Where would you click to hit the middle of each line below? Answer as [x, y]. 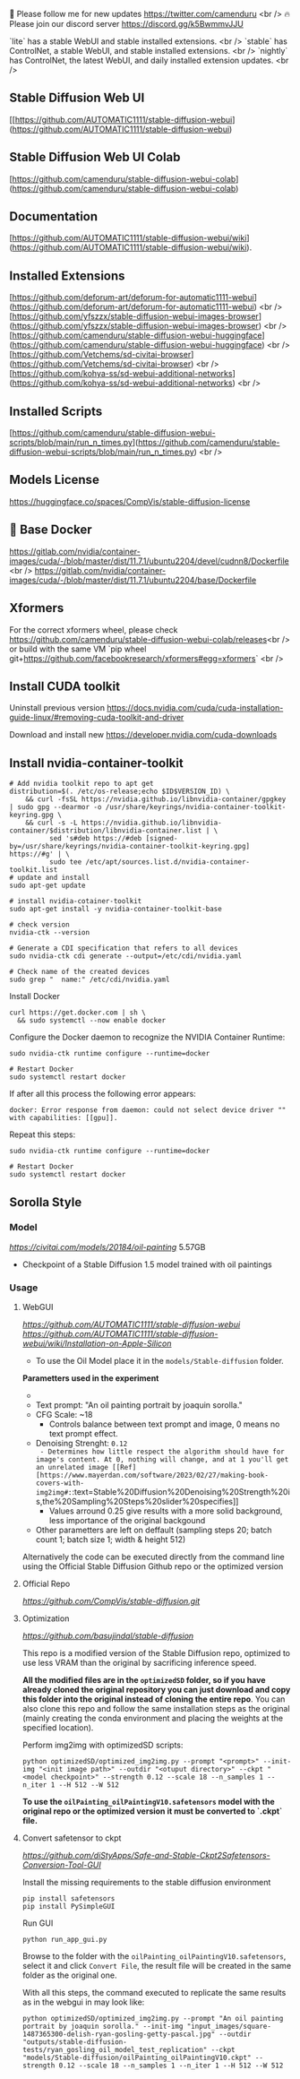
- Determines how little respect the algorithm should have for [162, 1452]
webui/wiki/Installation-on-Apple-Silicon [97, 1343]
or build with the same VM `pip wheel [78, 649]
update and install [54, 878]
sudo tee [65, 862]
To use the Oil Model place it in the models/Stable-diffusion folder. [159, 1361]
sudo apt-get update [48, 886]
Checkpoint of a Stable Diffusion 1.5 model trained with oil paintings [147, 1264]
